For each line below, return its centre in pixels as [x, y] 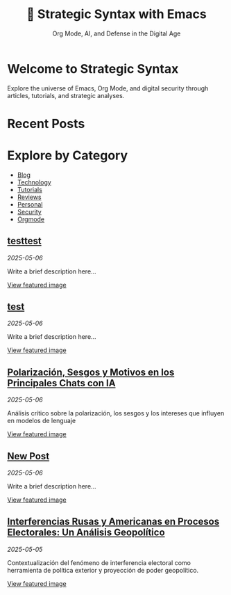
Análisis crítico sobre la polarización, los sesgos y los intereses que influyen [116, 413]
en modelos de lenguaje [42, 421]
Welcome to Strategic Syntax [93, 69]
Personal [30, 204]
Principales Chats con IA [61, 383]
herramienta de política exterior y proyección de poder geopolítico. [103, 570]
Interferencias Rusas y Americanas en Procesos [113, 522]
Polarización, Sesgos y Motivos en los [91, 372]
